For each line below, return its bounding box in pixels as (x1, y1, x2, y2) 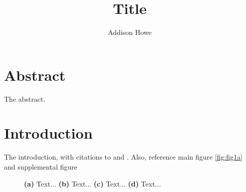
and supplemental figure (4, 161, 77, 172)
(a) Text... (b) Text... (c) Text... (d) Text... (24, 178, 161, 189)
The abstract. (4, 93, 45, 104)
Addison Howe (108, 27, 152, 37)
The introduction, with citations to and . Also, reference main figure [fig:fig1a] (4, 152, 243, 162)
